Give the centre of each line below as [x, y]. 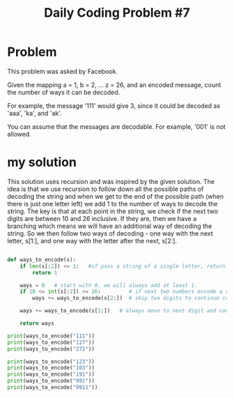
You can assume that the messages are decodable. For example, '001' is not [117, 126]
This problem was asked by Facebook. [63, 71]
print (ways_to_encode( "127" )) [51, 342]
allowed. [19, 134]
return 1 [45, 273]
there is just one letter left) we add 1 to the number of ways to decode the [112, 204]
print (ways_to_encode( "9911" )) [53, 388]
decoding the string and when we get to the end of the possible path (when [116, 196]
